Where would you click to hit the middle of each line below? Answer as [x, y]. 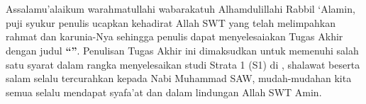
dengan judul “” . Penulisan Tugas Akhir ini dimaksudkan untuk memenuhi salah [182, 50]
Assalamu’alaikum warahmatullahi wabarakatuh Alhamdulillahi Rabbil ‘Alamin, [181, 9]
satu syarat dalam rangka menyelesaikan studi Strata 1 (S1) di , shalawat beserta [183, 64]
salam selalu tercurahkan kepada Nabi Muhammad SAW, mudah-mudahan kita [179, 78]
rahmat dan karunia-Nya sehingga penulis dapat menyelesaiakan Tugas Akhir [174, 36]
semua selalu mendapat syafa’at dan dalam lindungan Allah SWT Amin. [164, 92]
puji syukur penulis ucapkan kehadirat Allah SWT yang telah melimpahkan [171, 22]
